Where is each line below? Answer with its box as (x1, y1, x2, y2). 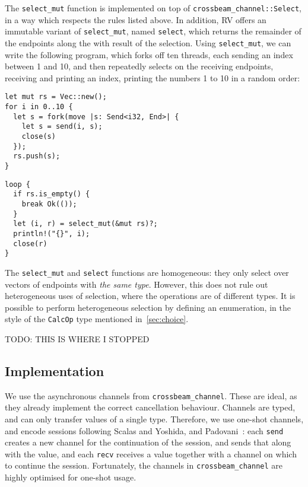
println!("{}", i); (13, 229, 90, 238)
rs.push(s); (13, 152, 61, 161)
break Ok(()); (21, 199, 77, 208)
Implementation (5, 361, 104, 380)
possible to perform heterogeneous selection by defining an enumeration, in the (5, 301, 291, 313)
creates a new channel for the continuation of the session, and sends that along (5, 436, 291, 448)
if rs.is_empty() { (13, 190, 90, 199)
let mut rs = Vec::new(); (5, 93, 107, 101)
